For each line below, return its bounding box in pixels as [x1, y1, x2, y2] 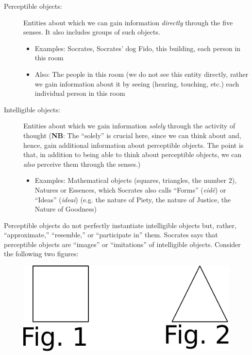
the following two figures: [4, 248, 79, 259]
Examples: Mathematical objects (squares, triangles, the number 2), [34, 175, 237, 185]
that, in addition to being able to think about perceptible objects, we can [23, 149, 242, 160]
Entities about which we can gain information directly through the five [23, 17, 233, 27]
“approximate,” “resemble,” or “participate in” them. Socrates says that [4, 230, 218, 240]
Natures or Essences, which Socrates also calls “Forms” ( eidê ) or [34, 184, 226, 195]
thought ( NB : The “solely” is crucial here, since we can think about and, [23, 130, 241, 140]
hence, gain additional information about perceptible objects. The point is [23, 140, 244, 150]
